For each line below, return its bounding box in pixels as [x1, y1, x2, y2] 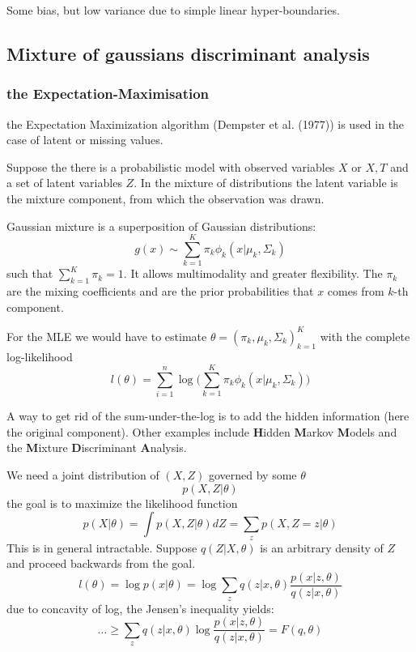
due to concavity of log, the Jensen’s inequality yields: [6, 599, 274, 616]
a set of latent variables [6, 174, 122, 191]
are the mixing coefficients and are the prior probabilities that [6, 283, 314, 300]
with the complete [320, 327, 410, 344]
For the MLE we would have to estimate [6, 327, 207, 344]
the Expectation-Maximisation [6, 83, 210, 104]
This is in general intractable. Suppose [6, 539, 197, 556]
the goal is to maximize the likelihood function [6, 494, 238, 511]
